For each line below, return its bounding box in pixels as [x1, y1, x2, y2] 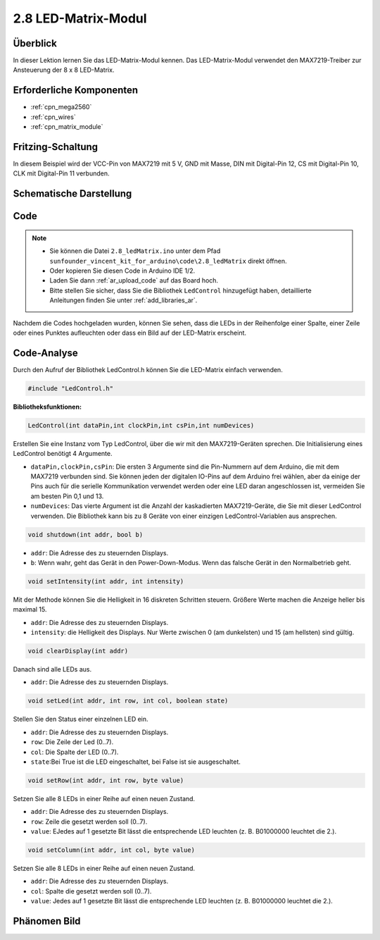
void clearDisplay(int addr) [27, 647, 129, 655]
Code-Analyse [13, 347, 79, 359]
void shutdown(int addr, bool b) [27, 531, 144, 538]
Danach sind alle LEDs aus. [13, 665, 91, 674]
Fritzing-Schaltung [13, 141, 99, 153]
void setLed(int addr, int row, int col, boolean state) [27, 697, 229, 705]
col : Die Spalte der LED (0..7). [30, 748, 119, 756]
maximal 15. [13, 605, 47, 614]
